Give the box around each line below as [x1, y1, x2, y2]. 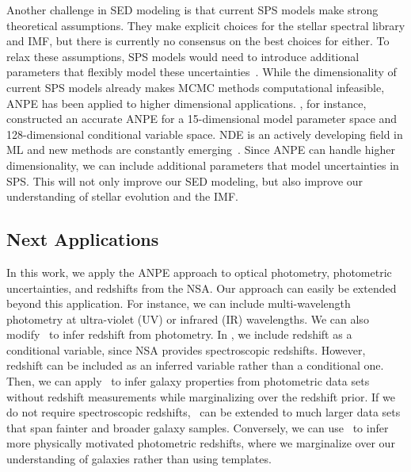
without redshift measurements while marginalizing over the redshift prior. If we [6, 388, 395, 405]
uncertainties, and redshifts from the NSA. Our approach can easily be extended [6, 279, 397, 296]
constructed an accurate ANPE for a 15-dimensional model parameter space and [6, 110, 398, 127]
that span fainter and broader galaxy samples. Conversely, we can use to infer [6, 419, 389, 436]
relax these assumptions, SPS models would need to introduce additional [6, 48, 360, 64]
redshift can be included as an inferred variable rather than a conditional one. [6, 357, 384, 374]
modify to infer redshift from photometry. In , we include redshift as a [6, 326, 352, 343]
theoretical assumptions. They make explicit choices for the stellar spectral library [6, 17, 405, 33]
